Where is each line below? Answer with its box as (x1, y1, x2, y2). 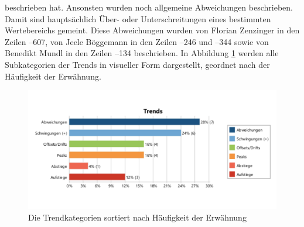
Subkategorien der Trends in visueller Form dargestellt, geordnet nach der (5, 58, 270, 70)
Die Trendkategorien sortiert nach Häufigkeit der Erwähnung (28, 211, 247, 223)
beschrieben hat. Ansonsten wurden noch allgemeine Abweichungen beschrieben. (5, 1, 293, 13)
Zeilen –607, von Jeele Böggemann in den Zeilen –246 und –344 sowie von (5, 35, 269, 47)
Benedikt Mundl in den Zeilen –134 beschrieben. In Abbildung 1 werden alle (5, 47, 279, 59)
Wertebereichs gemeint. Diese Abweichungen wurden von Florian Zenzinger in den (5, 24, 300, 36)
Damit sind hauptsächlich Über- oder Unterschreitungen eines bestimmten (5, 12, 271, 25)
